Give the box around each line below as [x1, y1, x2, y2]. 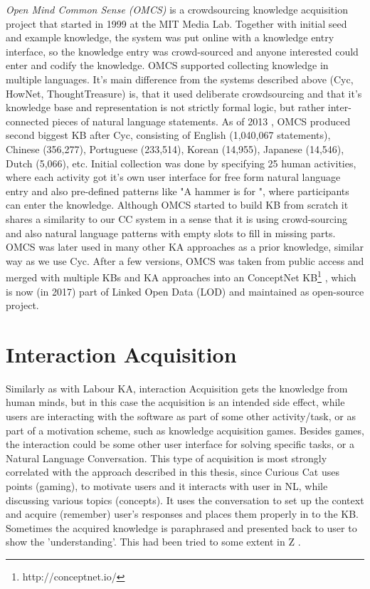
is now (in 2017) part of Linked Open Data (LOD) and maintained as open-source [6, 283, 364, 298]
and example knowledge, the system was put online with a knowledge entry [6, 30, 334, 45]
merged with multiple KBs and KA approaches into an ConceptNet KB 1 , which [6, 268, 356, 284]
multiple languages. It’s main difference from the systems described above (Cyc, [6, 71, 354, 86]
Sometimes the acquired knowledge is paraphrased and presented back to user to [6, 520, 357, 535]
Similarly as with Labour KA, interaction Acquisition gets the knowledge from [6, 380, 348, 395]
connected [6, 113, 49, 128]
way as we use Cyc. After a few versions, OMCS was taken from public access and [6, 253, 364, 268]
